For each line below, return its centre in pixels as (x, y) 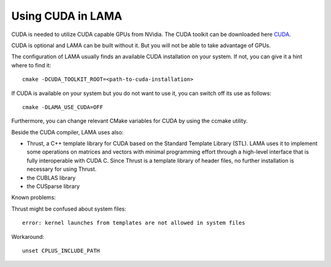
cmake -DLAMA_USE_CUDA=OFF (63, 107)
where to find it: (31, 65)
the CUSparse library (53, 186)
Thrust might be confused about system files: (69, 209)
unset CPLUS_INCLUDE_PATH (61, 250)
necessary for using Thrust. (62, 169)
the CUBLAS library (51, 178)
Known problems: (34, 197)
